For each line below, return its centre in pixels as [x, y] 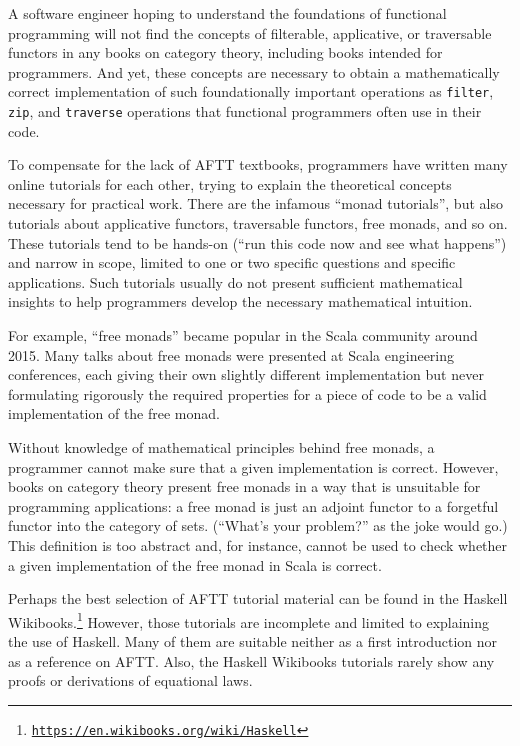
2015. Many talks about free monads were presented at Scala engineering [231, 354]
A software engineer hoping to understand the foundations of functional [227, 13]
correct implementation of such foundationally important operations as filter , [251, 91]
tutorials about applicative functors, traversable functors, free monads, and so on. [258, 223]
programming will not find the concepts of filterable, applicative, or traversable [250, 32]
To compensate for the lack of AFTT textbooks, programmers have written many [258, 164]
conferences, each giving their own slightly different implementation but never [246, 374]
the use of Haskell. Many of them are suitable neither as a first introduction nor [253, 641]
